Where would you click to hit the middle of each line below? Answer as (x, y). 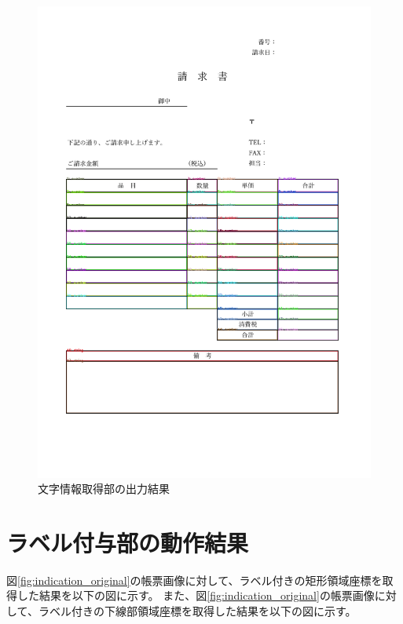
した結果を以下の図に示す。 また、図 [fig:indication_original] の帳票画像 (196, 595)
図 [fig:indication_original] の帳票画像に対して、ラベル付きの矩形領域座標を (194, 580)
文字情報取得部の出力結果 (104, 489)
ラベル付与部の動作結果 (128, 542)
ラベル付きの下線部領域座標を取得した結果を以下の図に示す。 (197, 611)
